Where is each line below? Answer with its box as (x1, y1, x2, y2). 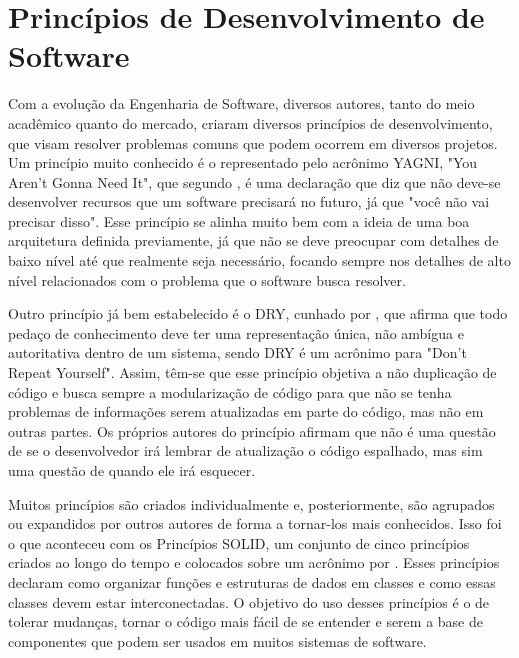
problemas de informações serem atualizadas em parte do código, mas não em (8, 401, 484, 422)
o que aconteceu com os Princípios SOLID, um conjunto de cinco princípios (8, 532, 470, 553)
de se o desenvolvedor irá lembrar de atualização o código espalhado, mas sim (8, 440, 483, 461)
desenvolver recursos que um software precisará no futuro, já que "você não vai (8, 191, 490, 212)
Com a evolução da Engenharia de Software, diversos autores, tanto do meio (8, 93, 475, 114)
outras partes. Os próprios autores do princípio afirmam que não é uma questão (8, 420, 496, 441)
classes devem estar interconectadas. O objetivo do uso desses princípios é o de (8, 591, 490, 612)
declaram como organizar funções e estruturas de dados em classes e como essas (8, 571, 496, 592)
